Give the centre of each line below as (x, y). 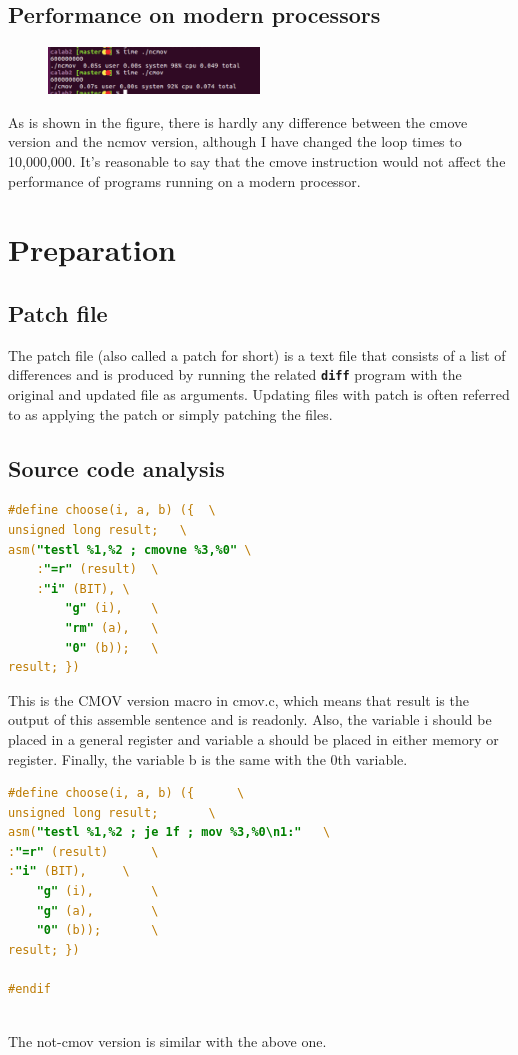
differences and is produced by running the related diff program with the (235, 374)
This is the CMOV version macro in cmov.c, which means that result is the (238, 699)
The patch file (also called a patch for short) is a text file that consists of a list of (257, 354)
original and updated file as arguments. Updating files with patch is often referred (259, 393)
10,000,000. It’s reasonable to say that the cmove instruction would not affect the (257, 160)
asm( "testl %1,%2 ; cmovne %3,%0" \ (130, 549)
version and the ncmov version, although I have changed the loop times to (235, 141)
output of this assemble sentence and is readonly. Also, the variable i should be (250, 719)
